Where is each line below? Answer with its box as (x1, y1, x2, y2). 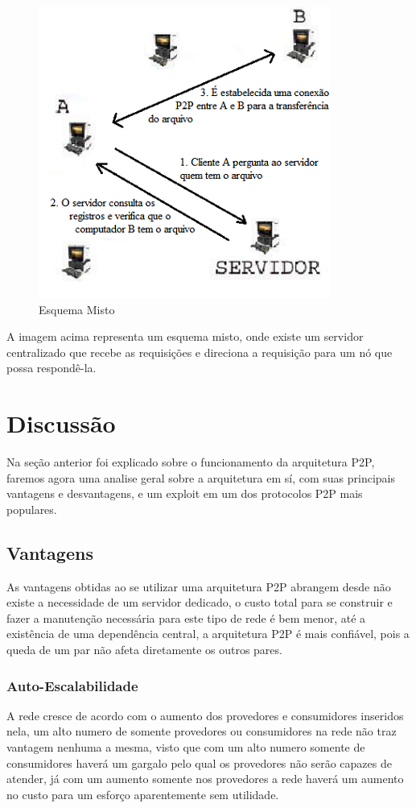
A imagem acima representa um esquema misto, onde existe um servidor (6, 328, 364, 345)
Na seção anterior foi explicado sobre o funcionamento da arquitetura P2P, (6, 454, 375, 470)
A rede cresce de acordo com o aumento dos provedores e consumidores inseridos (6, 706, 404, 723)
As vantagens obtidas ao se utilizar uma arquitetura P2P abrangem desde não (6, 578, 391, 595)
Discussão (6, 407, 116, 440)
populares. (6, 500, 57, 517)
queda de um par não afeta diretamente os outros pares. (6, 641, 282, 658)
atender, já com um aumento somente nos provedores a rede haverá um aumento (6, 770, 404, 787)
